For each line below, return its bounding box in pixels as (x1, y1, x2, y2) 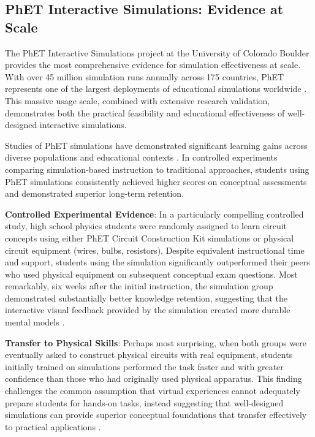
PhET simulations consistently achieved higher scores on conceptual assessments (5, 175, 307, 188)
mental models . (5, 316, 65, 329)
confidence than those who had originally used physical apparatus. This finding (5, 372, 302, 385)
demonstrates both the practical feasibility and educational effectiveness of (5, 106, 285, 119)
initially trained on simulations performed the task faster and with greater (5, 360, 284, 373)
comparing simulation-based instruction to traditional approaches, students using (5, 162, 309, 175)
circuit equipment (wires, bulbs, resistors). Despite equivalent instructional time (5, 243, 305, 256)
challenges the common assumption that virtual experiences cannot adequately (5, 384, 300, 397)
